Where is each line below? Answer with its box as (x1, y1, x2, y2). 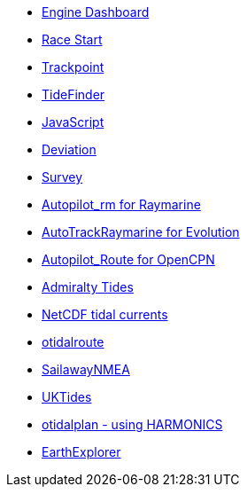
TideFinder (42, 87, 105, 102)
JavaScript (42, 114, 104, 129)
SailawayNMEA (42, 362, 130, 377)
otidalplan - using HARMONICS (42, 417, 223, 432)
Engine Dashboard (42, 4, 150, 20)
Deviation (42, 142, 96, 157)
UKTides (42, 389, 92, 404)
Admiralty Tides (42, 279, 134, 294)
